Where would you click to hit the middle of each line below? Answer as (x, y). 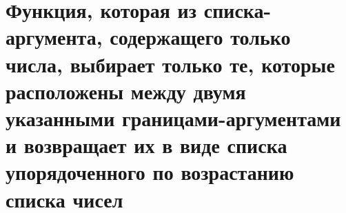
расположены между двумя (126, 91)
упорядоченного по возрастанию (150, 172)
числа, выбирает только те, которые (170, 64)
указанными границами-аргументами (173, 118)
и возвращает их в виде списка (146, 145)
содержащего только (200, 37)
